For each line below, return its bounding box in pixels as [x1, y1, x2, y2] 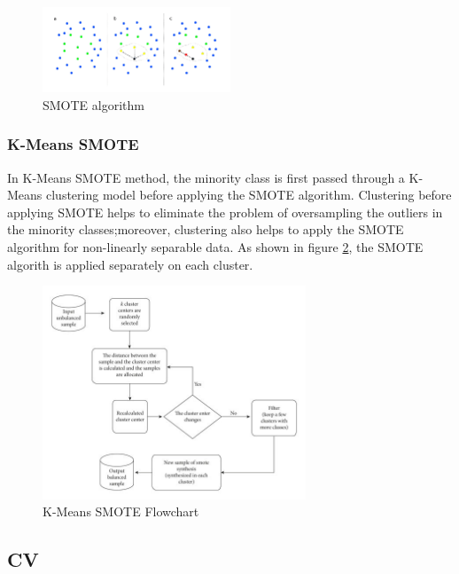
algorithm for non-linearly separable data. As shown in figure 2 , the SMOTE [7, 238, 424, 256]
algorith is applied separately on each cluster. [7, 255, 253, 273]
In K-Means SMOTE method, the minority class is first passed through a [7, 168, 405, 186]
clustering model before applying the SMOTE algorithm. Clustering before [46, 185, 452, 204]
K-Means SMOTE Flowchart [43, 502, 199, 521]
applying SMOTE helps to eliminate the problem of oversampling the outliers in [7, 202, 443, 221]
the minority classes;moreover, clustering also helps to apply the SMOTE [7, 220, 404, 239]
